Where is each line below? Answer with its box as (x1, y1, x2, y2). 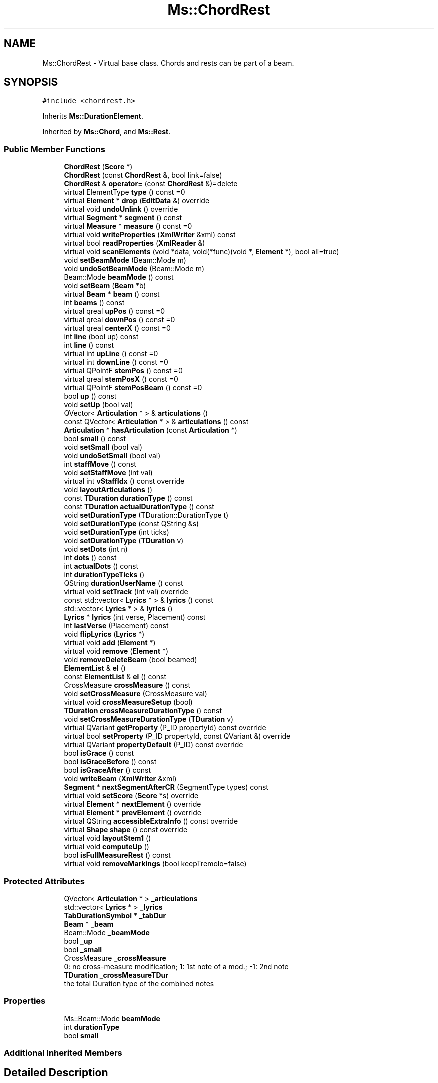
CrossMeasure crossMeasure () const (64, 681, 190, 690)
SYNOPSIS (4, 76, 58, 89)
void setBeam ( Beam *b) (64, 281, 146, 290)
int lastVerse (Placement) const (64, 621, 169, 630)
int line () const (64, 341, 114, 350)
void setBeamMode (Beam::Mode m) (64, 256, 186, 265)
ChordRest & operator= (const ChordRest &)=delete (64, 179, 238, 188)
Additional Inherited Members (4, 1048, 122, 1058)
